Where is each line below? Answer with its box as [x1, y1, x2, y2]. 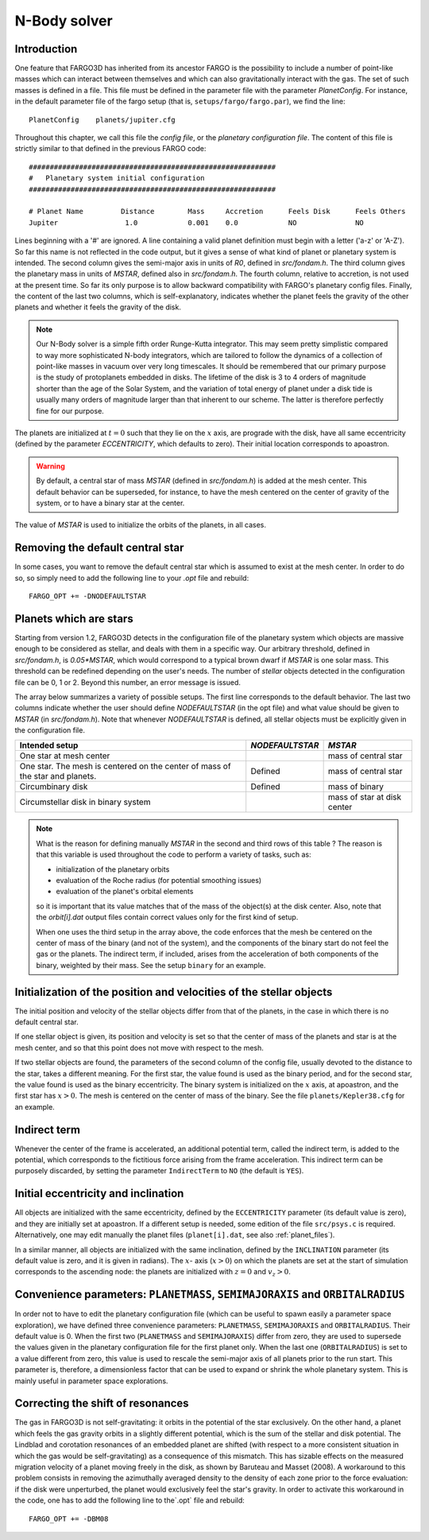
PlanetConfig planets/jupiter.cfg [29, 115, 176, 124]
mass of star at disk [327, 791, 402, 803]
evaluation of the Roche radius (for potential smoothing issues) [56, 876, 262, 885]
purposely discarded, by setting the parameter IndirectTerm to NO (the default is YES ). [14, 1166, 304, 1176]
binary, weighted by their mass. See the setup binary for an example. [36, 960, 266, 970]
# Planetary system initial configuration [29, 173, 206, 183]
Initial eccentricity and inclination [14, 1187, 184, 1200]
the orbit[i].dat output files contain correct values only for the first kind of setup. [36, 912, 299, 922]
